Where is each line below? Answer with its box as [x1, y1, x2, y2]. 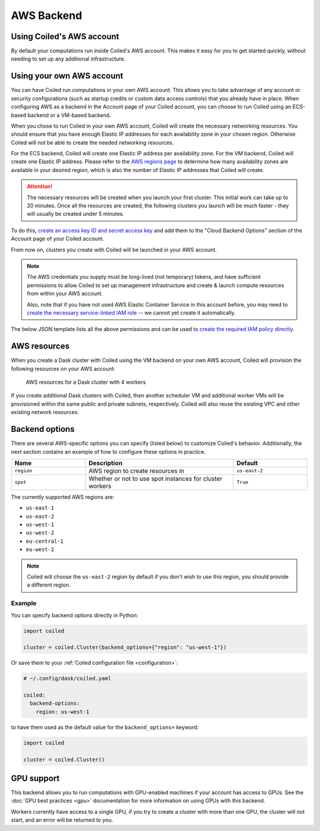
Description [88, 459, 123, 467]
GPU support [11, 773, 60, 783]
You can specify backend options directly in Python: [11, 612, 139, 619]
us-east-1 [25, 505, 55, 511]
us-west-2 [25, 530, 55, 536]
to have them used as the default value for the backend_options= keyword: [11, 724, 199, 731]
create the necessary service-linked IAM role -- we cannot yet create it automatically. [27, 309, 236, 316]
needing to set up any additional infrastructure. [11, 55, 126, 62]
